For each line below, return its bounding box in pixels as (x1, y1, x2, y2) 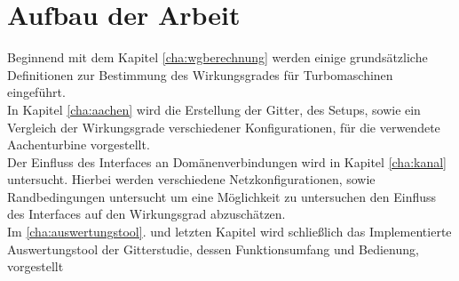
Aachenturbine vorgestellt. (7, 135, 150, 154)
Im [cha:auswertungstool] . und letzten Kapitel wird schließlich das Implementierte (7, 222, 452, 241)
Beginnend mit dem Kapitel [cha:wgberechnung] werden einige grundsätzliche (7, 48, 428, 67)
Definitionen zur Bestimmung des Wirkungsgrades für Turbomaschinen (7, 65, 393, 84)
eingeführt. (7, 83, 66, 101)
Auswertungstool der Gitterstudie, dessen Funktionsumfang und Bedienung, (7, 239, 419, 258)
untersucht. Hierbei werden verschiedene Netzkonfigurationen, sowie (7, 170, 376, 189)
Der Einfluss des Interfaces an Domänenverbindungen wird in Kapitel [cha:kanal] (7, 152, 447, 171)
